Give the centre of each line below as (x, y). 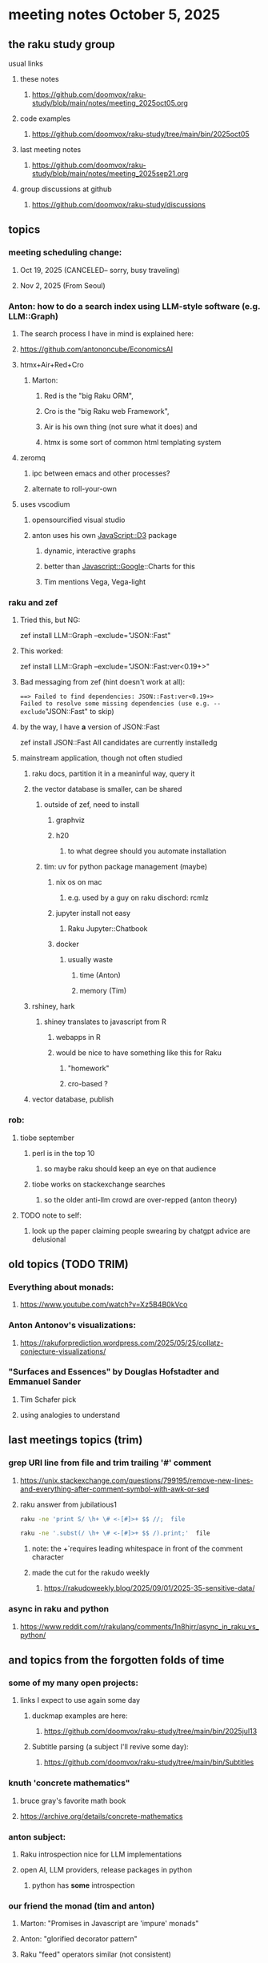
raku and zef (33, 602)
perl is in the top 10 (63, 1153)
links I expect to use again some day (80, 1700)
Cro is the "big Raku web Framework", (106, 411)
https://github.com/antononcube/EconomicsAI (96, 349)
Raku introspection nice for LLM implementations (101, 1854)
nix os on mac (79, 882)
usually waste (90, 960)
